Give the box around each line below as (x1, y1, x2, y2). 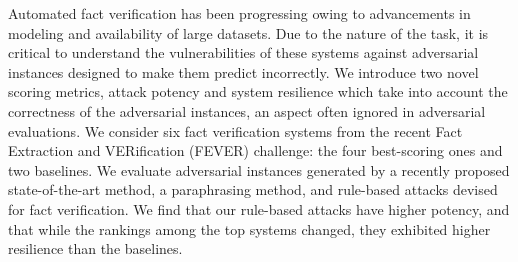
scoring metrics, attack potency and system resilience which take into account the (8, 81, 508, 102)
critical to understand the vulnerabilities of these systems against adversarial (8, 42, 479, 63)
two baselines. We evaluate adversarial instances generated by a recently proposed (8, 159, 510, 180)
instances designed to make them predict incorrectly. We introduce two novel (8, 61, 479, 82)
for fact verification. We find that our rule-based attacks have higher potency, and (8, 198, 510, 219)
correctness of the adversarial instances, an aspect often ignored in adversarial (8, 100, 486, 121)
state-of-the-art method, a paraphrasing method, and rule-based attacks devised (8, 179, 498, 200)
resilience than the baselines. (8, 238, 183, 259)
